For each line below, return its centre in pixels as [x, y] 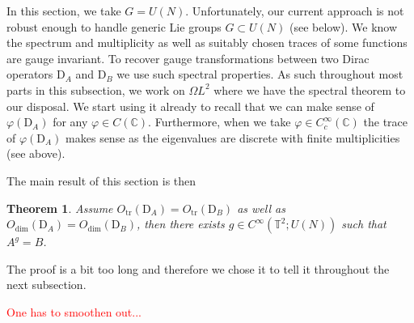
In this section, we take [64, 11]
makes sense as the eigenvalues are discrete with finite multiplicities [233, 137]
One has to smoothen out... [74, 311]
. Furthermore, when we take [220, 122]
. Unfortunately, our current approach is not [295, 11]
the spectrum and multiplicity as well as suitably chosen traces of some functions [207, 42]
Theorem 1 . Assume [60, 208]
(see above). [36, 153]
